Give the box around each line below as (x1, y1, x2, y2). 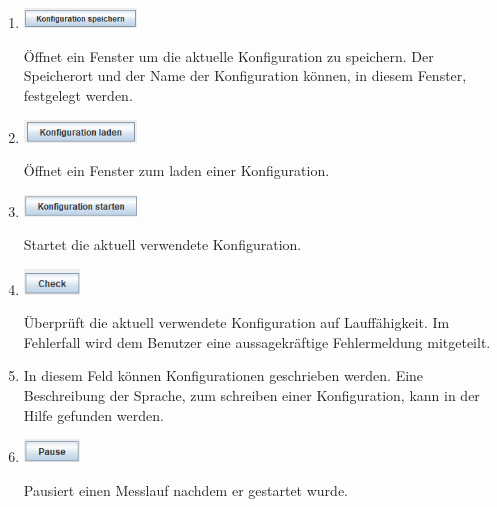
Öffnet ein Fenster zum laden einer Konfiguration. (23, 160, 330, 181)
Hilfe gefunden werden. (23, 404, 164, 425)
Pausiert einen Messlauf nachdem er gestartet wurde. (23, 479, 348, 500)
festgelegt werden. (23, 84, 133, 105)
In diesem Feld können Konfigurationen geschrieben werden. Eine (23, 365, 424, 386)
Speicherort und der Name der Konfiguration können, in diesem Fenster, (23, 65, 467, 86)
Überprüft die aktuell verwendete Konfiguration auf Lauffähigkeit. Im (23, 312, 450, 333)
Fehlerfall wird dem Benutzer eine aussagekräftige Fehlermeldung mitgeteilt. (23, 331, 491, 352)
